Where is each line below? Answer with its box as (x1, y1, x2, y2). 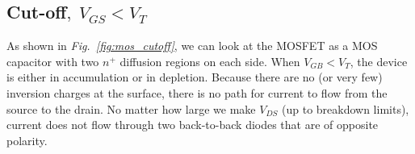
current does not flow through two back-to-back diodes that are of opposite (6, 116, 379, 133)
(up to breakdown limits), (282, 100, 409, 117)
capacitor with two (6, 52, 99, 69)
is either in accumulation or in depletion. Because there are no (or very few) (6, 69, 383, 85)
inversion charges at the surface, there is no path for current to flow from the (6, 84, 388, 101)
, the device (350, 52, 408, 69)
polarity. (6, 131, 48, 148)
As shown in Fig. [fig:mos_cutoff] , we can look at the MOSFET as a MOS (6, 37, 378, 54)
